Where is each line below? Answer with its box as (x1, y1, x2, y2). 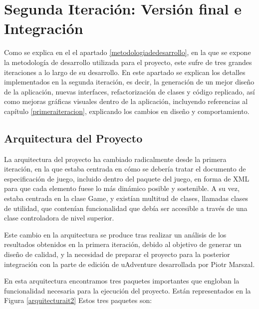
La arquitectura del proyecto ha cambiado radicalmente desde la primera (4, 153, 227, 164)
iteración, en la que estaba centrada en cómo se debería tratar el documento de (4, 163, 246, 174)
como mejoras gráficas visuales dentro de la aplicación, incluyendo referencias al (4, 96, 248, 106)
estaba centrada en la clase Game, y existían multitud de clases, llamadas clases (4, 193, 249, 203)
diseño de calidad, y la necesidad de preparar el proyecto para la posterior (4, 249, 230, 259)
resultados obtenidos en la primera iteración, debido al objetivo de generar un (4, 239, 242, 249)
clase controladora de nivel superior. (4, 212, 114, 223)
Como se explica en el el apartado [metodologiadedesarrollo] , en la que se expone (4, 47, 251, 57)
